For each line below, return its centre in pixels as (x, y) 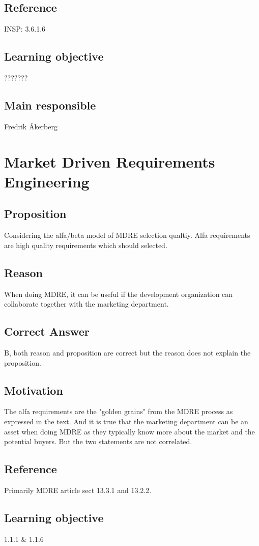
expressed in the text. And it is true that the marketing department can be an (126, 421)
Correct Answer (47, 331)
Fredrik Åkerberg (31, 126)
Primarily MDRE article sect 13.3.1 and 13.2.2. (78, 490)
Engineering (47, 181)
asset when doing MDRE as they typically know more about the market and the (129, 431)
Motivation (34, 390)
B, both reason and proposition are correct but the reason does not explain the (127, 352)
